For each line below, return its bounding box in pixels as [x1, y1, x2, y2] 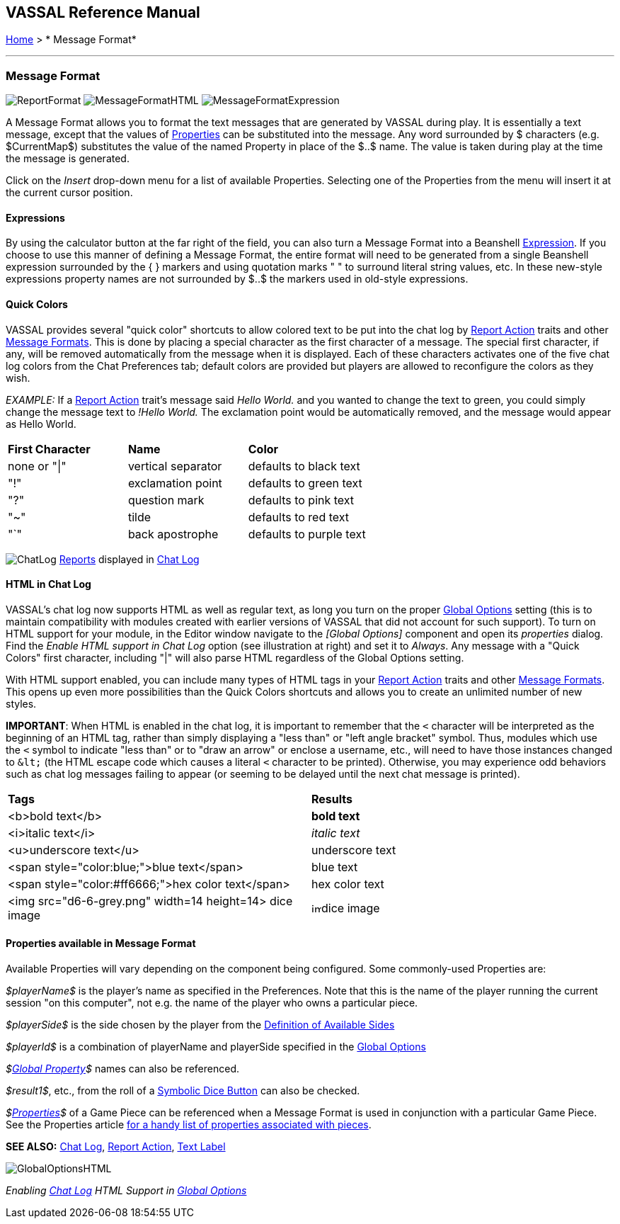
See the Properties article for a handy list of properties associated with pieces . [6, 1118, 372, 1131]
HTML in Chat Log [6, 578, 91, 591]
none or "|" [8, 458, 67, 473]
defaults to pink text [248, 492, 355, 507]
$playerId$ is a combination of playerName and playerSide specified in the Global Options [6, 1041, 426, 1053]
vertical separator [127, 458, 222, 473]
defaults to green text [248, 475, 362, 490]
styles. [6, 697, 37, 710]
